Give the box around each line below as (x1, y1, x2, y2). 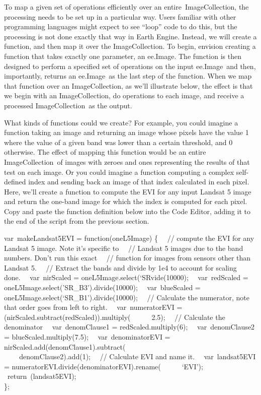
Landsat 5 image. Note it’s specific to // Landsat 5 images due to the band (4, 242, 243, 253)
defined (4, 176, 26, 187)
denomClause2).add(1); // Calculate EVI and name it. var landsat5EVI (19, 351, 256, 362)
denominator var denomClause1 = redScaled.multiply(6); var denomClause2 (4, 321, 255, 332)
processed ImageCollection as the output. (4, 100, 132, 110)
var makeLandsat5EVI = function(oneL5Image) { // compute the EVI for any (4, 233, 254, 243)
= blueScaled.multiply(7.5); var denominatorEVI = (4, 332, 170, 342)
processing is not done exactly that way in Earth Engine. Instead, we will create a (4, 31, 257, 41)
